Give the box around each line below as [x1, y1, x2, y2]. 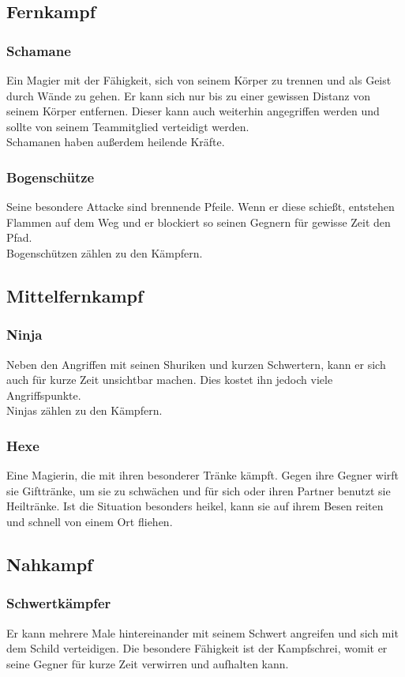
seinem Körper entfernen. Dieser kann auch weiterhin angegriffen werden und [6, 103, 380, 119]
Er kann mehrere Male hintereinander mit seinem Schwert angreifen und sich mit [6, 624, 399, 641]
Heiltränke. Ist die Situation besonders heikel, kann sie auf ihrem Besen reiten [6, 498, 384, 514]
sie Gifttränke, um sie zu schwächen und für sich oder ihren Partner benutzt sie [6, 482, 391, 498]
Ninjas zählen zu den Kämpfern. [6, 402, 163, 419]
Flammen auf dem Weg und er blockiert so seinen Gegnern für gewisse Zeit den [6, 213, 391, 230]
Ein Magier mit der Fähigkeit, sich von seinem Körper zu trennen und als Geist [6, 72, 392, 88]
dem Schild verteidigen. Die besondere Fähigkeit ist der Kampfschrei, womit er [6, 640, 388, 656]
